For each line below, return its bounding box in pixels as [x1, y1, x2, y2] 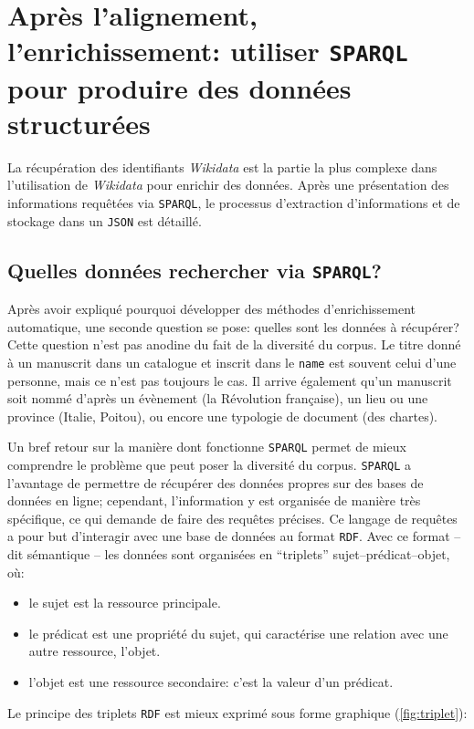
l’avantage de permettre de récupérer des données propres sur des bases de [7, 473, 424, 492]
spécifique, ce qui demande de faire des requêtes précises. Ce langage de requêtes [7, 508, 458, 527]
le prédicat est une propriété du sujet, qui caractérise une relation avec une [28, 623, 448, 642]
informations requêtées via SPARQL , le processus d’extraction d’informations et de [7, 193, 460, 212]
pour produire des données [7, 68, 352, 106]
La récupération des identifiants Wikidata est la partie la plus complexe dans [7, 157, 437, 176]
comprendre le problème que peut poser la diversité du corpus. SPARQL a [7, 454, 412, 474]
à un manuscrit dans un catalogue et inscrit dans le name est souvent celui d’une [7, 352, 457, 371]
